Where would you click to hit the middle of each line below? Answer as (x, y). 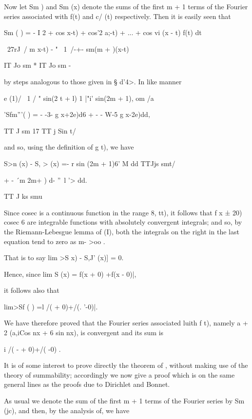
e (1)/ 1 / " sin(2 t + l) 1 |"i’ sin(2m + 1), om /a (79, 98)
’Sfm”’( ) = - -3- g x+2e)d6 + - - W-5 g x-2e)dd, (77, 114)
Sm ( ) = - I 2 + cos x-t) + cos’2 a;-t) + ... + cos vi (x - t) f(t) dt (103, 32)
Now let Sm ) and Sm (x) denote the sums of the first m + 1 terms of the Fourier (126, 6)
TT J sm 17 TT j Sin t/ (40, 130)
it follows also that (32, 290)
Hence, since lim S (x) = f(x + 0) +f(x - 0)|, (70, 274)
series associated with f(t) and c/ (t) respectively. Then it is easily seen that (117, 16)
